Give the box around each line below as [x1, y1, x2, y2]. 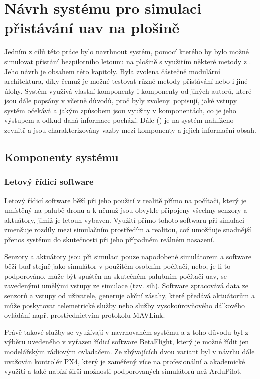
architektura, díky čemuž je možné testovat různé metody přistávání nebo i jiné [4, 76, 248, 86]
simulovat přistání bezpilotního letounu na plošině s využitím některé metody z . [4, 56, 251, 66]
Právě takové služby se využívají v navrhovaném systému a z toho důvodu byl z [4, 326, 248, 337]
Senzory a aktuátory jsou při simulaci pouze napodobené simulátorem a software [4, 251, 252, 261]
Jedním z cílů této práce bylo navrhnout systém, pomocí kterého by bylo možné [4, 46, 249, 57]
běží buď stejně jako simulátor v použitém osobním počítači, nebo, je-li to [4, 261, 231, 271]
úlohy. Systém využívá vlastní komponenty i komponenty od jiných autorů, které [4, 85, 252, 96]
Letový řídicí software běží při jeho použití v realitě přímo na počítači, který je [4, 195, 246, 205]
